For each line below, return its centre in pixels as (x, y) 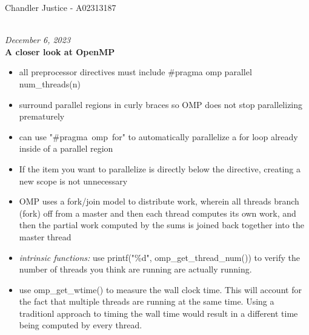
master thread (45, 236)
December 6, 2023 (38, 40)
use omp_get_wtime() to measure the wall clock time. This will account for (160, 289)
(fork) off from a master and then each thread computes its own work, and (158, 213)
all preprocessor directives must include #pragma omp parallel (135, 72)
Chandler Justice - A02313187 (61, 7)
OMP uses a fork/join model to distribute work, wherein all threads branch (159, 201)
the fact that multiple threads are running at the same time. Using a (147, 301)
